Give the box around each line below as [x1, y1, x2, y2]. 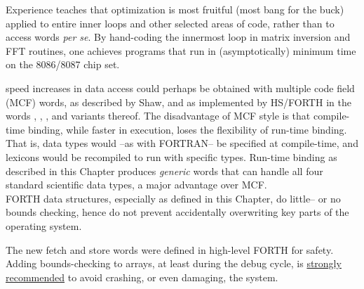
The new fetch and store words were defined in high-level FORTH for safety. [6, 242, 334, 257]
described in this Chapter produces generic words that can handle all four [6, 163, 323, 178]
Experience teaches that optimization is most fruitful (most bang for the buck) [6, 2, 344, 16]
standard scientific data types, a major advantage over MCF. [6, 177, 267, 192]
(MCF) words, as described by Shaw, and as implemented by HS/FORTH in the [6, 94, 351, 109]
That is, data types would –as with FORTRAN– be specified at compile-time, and [6, 136, 358, 150]
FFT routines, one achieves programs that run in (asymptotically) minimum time [6, 43, 356, 58]
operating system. [6, 218, 82, 233]
